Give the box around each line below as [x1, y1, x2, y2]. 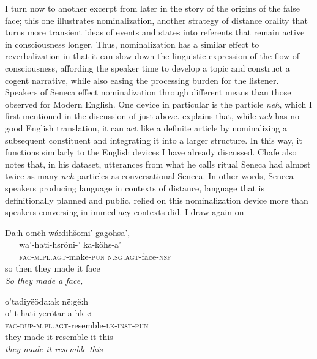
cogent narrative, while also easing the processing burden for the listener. [5, 73, 279, 86]
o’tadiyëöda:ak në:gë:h [5, 294, 89, 307]
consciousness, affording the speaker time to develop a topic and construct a [5, 61, 290, 74]
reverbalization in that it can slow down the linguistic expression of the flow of [5, 50, 300, 62]
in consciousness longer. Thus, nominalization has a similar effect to [5, 37, 259, 50]
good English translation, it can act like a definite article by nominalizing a [5, 121, 287, 134]
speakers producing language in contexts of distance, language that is [5, 181, 264, 194]
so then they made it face [5, 262, 100, 275]
